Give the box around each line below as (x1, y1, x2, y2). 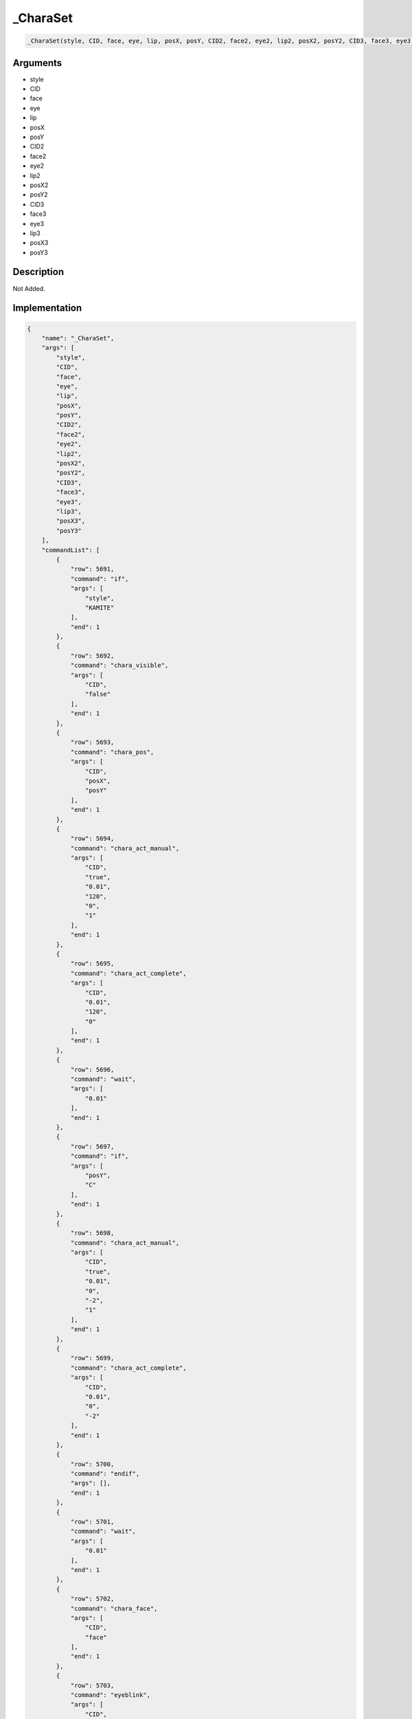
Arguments (12, 57, 62, 69)
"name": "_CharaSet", (41, 334, 115, 342)
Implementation (12, 303, 82, 314)
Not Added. (12, 284, 46, 292)
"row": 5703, (70, 1681, 115, 1689)
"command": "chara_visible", (70, 661, 169, 670)
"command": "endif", (70, 1470, 140, 1478)
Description (12, 266, 65, 278)
